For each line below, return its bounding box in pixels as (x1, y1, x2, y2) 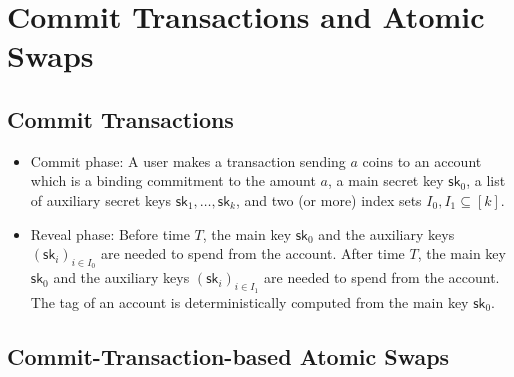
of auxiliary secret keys (30, 189, 172, 210)
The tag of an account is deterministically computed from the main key (30, 291, 469, 312)
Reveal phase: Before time (30, 223, 190, 244)
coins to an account (362, 150, 482, 171)
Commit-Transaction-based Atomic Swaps (7, 340, 450, 371)
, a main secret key (328, 170, 444, 191)
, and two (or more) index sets (235, 189, 422, 210)
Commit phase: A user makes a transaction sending (30, 150, 346, 171)
